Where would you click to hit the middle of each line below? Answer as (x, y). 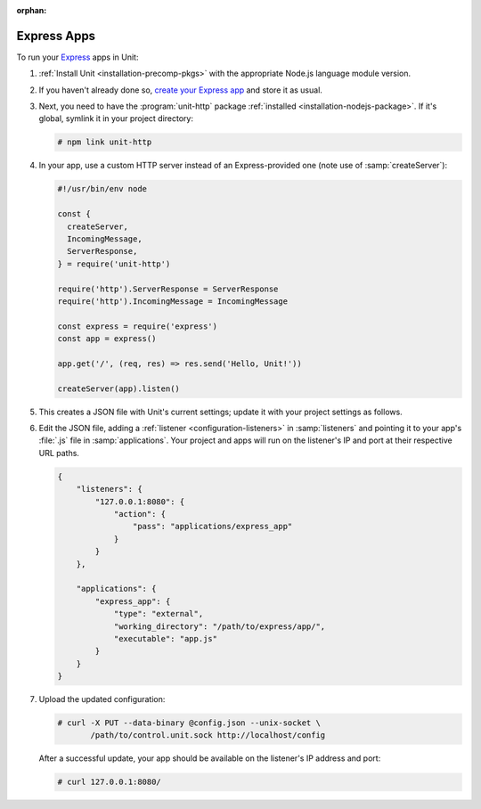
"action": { (140, 514)
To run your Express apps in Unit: (77, 57)
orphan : (32, 10)
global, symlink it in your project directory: (116, 118)
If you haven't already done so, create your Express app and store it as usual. (180, 90)
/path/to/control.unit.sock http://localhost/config (208, 735)
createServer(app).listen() (118, 388)
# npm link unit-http (105, 142)
